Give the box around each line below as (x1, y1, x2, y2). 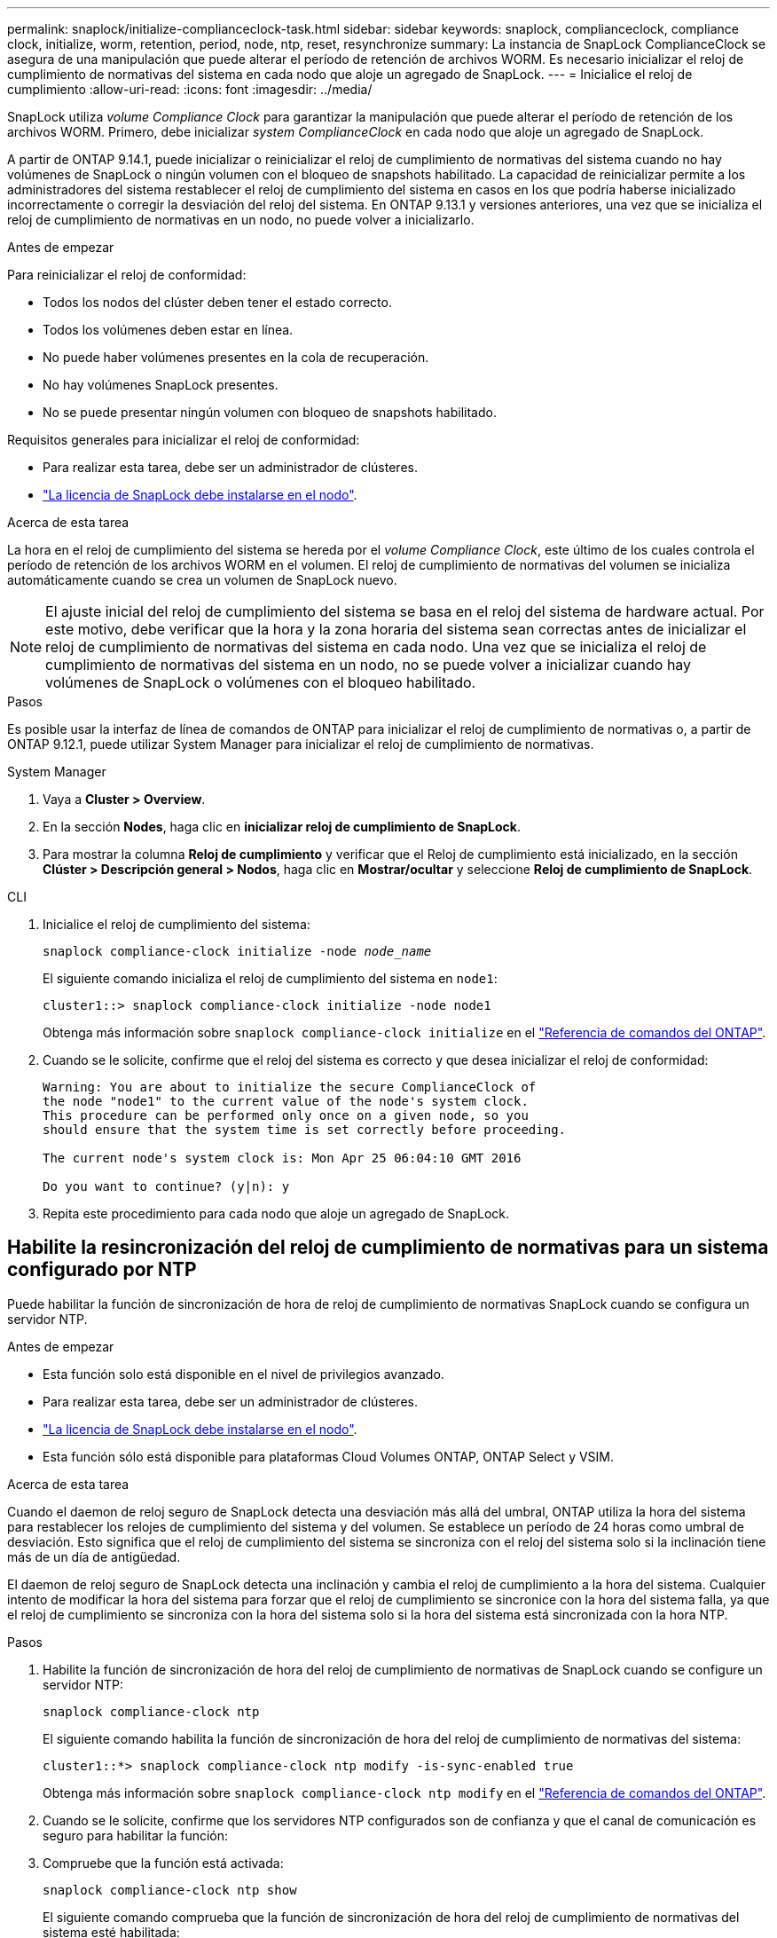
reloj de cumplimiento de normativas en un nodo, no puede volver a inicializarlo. (7, 212, 475, 227)
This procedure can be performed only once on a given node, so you (43, 1108, 529, 1123)
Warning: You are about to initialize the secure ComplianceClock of (43, 1080, 537, 1094)
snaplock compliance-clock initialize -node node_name (43, 944, 432, 958)
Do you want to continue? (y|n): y (43, 1179, 290, 1194)
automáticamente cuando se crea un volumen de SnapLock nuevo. (7, 572, 397, 587)
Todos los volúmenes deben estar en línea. (43, 322, 294, 337)
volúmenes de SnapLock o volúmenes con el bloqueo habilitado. (45, 674, 476, 691)
